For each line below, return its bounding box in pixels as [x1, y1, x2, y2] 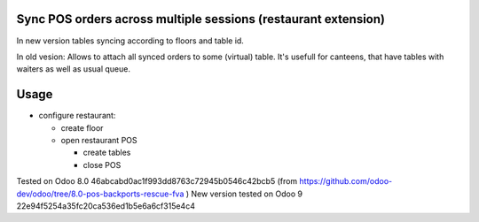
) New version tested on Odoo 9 [185, 188, 303, 199]
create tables [82, 147, 131, 158]
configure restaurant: [38, 111, 116, 121]
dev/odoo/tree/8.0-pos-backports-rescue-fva [16, 188, 185, 199]
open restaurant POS [60, 134, 137, 145]
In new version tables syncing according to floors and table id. [16, 35, 244, 46]
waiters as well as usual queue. [16, 64, 130, 74]
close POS [82, 159, 122, 170]
